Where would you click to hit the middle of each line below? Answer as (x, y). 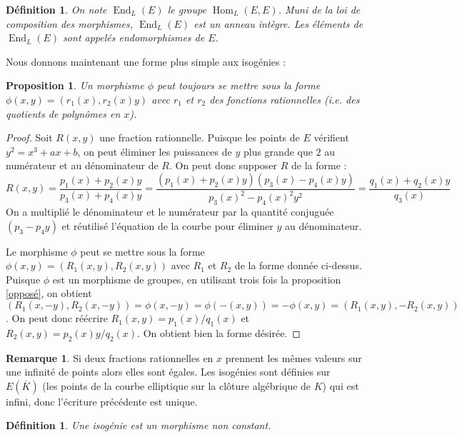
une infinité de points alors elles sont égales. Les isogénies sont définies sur (168, 372)
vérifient (331, 137)
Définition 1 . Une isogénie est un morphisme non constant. (139, 425)
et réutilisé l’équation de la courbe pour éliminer (167, 225)
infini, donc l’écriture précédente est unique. (102, 401)
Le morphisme (37, 251)
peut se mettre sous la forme (142, 251)
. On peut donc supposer (223, 165)
